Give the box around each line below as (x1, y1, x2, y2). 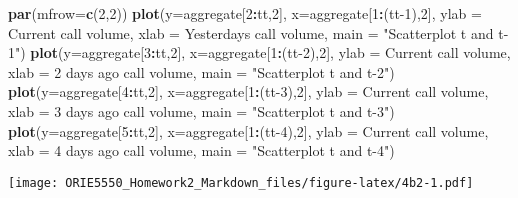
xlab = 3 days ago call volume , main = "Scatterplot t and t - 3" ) (8, 100, 395, 121)
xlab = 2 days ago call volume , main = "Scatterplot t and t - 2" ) (8, 61, 395, 82)
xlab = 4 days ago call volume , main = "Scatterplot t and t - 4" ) (8, 140, 395, 161)
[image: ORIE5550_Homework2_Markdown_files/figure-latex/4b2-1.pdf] (8, 175, 474, 190)
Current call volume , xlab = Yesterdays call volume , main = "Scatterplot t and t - (8, 22, 509, 43)
